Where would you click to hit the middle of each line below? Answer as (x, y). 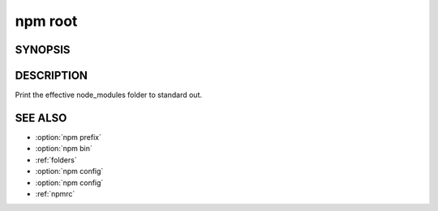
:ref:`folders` (56, 160)
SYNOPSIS (43, 50)
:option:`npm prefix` (68, 137)
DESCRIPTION (52, 76)
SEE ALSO (41, 118)
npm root (46, 21)
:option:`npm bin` (64, 149)
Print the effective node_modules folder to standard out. (109, 95)
